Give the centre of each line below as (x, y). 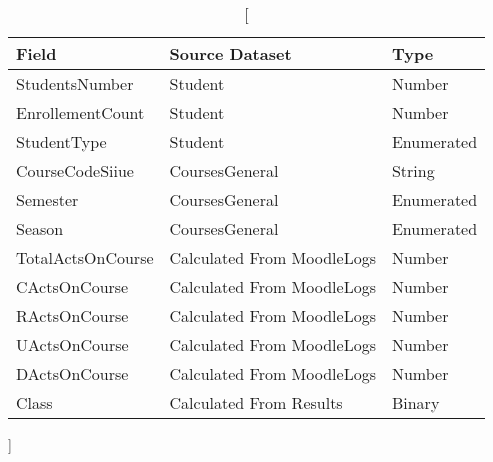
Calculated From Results (256, 402)
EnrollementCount (80, 112)
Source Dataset (230, 53)
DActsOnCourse (72, 373)
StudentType (61, 141)
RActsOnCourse (72, 315)
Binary (415, 402)
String (413, 170)
